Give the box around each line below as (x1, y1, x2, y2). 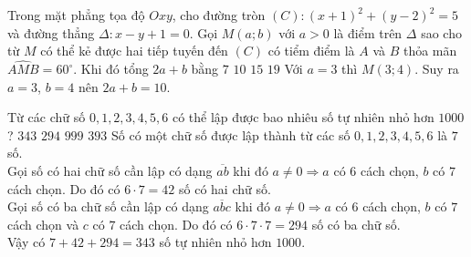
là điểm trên (333, 23, 403, 42)
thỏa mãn (403, 41, 457, 60)
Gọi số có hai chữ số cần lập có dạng (7, 160, 213, 180)
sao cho (421, 23, 462, 42)
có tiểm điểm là (267, 41, 355, 60)
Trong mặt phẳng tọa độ (7, 5, 145, 24)
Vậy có (7, 232, 46, 252)
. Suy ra (414, 59, 459, 77)
